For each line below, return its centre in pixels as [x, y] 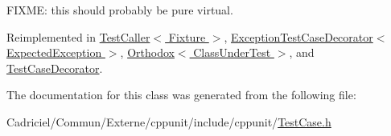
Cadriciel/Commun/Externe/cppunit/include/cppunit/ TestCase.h [169, 121]
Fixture [187, 36]
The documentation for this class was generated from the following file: [181, 95]
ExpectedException [54, 52]
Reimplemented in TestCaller [78, 36]
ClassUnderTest [232, 52]
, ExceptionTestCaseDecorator [298, 36]
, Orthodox [147, 52]
